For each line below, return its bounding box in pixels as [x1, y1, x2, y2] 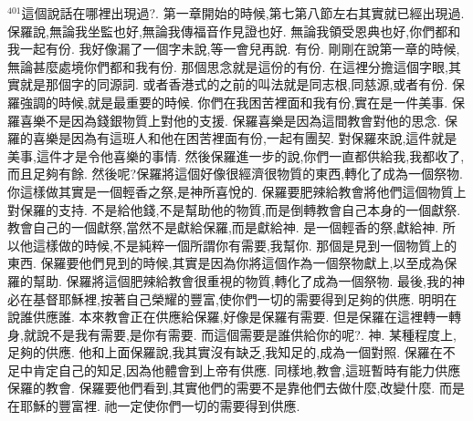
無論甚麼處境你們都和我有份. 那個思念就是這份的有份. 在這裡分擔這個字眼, [7, 56, 448, 76]
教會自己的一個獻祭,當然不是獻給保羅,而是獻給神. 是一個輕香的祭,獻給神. [7, 218, 439, 237]
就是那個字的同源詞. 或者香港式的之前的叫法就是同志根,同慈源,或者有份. [19, 75, 448, 94]
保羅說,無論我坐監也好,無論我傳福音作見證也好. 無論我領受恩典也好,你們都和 [7, 21, 461, 40]
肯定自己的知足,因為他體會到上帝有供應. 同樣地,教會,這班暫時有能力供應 [32, 360, 461, 379]
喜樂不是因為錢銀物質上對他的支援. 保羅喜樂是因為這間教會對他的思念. [19, 110, 441, 129]
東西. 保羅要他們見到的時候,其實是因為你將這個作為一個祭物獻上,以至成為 [7, 253, 445, 272]
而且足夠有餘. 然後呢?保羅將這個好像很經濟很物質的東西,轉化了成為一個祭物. [7, 164, 463, 183]
